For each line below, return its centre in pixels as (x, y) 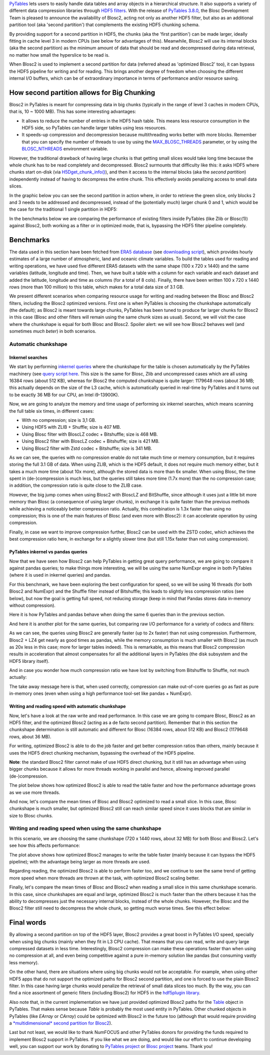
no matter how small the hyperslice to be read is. (59, 55)
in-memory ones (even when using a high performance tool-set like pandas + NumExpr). (101, 693)
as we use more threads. (35, 792)
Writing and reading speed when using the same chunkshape (85, 828)
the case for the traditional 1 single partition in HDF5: (63, 209)
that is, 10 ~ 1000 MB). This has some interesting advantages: (73, 112)
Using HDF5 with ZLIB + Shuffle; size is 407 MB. (71, 427)
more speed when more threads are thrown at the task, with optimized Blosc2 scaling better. (104, 878)
